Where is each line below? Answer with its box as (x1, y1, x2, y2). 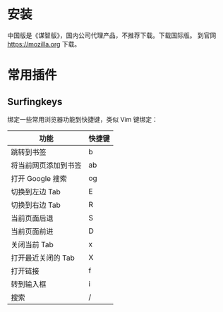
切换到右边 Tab (11, 200, 61, 210)
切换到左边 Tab (11, 187, 61, 196)
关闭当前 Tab (11, 239, 54, 249)
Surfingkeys (7, 96, 63, 108)
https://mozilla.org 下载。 (7, 39, 81, 48)
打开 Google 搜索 (11, 173, 67, 183)
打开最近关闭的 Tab (11, 253, 76, 263)
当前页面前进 (11, 226, 54, 236)
